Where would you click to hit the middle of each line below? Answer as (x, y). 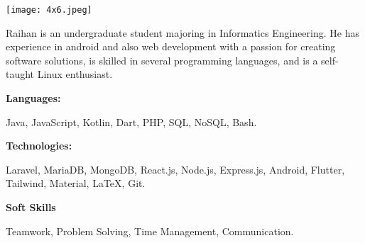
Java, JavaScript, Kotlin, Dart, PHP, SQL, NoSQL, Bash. (131, 121)
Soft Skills (31, 207)
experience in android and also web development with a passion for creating (171, 46)
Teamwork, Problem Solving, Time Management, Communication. (150, 231)
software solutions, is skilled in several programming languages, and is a (162, 60)
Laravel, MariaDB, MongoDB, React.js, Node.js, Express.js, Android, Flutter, (175, 169)
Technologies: (39, 146)
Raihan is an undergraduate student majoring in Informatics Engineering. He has (182, 32)
